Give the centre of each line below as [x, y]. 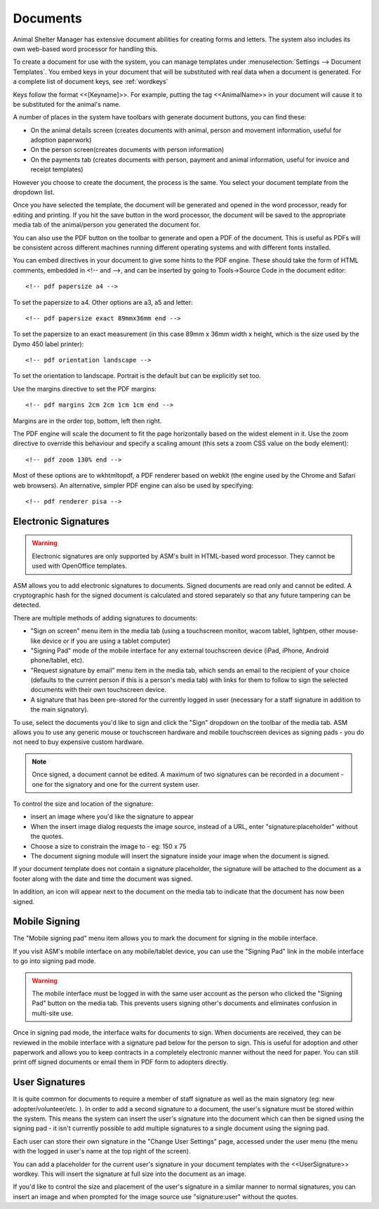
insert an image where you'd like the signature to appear [112, 817]
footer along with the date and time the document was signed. [103, 879]
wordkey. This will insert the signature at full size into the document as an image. [130, 1174]
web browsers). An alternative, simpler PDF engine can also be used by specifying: [133, 485]
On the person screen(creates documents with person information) [127, 150]
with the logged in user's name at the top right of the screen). [102, 1151]
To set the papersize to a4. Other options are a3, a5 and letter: [103, 302]
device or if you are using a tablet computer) [107, 641]
